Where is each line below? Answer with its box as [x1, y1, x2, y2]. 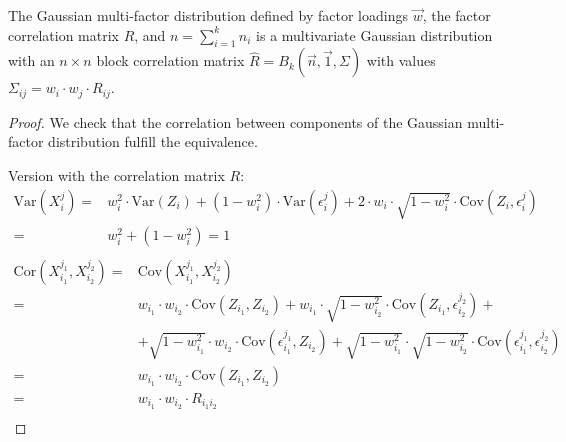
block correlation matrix [96, 50, 245, 71]
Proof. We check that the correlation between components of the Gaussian [8, 111, 463, 132]
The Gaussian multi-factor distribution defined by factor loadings [8, 5, 408, 25]
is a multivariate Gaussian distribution [256, 24, 493, 45]
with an [8, 50, 55, 71]
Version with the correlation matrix [8, 165, 225, 186]
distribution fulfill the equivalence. [48, 131, 258, 152]
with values [366, 50, 436, 71]
